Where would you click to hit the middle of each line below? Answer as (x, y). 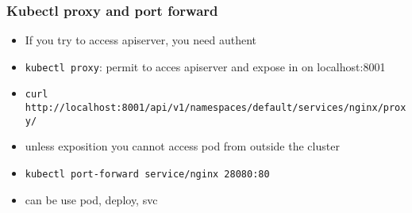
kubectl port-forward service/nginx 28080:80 (147, 175)
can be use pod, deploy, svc (91, 199)
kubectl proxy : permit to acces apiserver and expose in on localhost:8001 (205, 66)
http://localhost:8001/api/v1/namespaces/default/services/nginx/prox (216, 108)
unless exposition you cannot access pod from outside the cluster (182, 146)
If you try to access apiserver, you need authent (141, 40)
